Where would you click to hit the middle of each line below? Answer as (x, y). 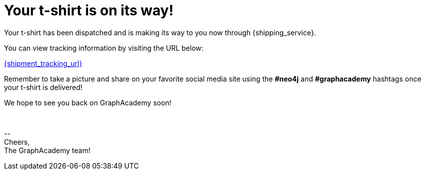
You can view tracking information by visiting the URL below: (104, 48)
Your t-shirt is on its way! (89, 10)
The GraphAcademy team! (47, 150)
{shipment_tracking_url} (43, 63)
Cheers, (17, 142)
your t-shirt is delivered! (43, 87)
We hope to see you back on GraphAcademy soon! (88, 102)
